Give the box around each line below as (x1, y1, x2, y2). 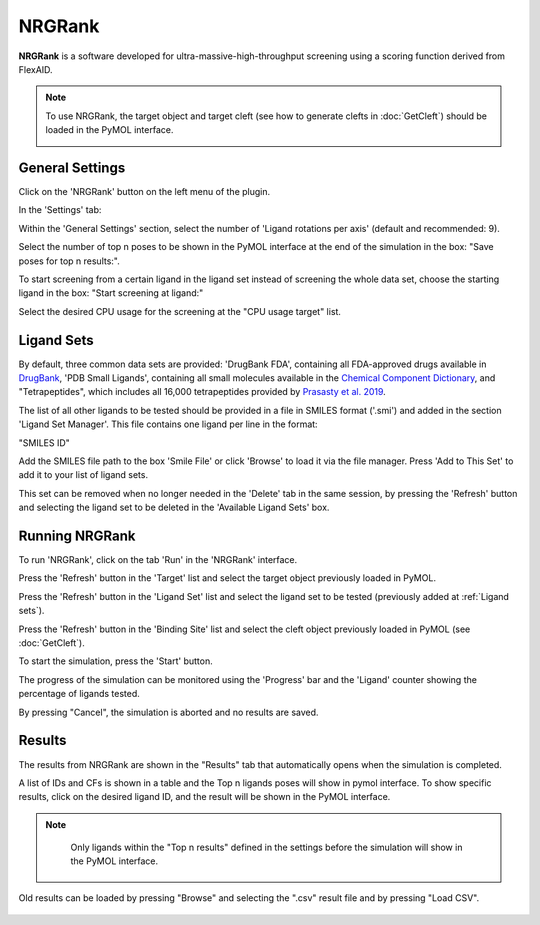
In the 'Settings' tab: (18, 204, 102, 216)
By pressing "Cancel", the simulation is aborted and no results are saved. (18, 706, 319, 718)
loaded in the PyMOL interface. (45, 124, 174, 136)
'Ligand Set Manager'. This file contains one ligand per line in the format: (18, 418, 319, 430)
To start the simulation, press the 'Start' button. (18, 655, 214, 667)
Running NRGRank (18, 527, 136, 544)
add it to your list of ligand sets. (18, 469, 149, 481)
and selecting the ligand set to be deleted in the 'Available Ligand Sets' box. (18, 501, 330, 514)
